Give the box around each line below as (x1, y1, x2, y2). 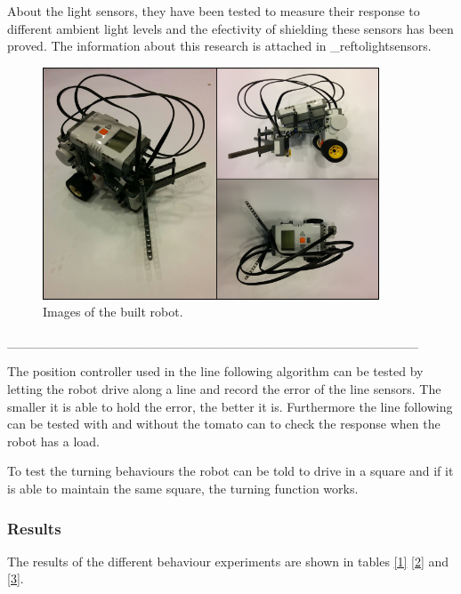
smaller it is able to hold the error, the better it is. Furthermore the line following (7, 397, 453, 415)
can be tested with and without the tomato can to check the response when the (7, 414, 441, 433)
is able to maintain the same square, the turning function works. (7, 479, 359, 497)
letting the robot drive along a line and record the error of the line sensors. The (7, 380, 441, 398)
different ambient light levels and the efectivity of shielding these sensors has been (7, 19, 454, 37)
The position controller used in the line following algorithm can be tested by (7, 362, 424, 381)
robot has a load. (7, 431, 100, 450)
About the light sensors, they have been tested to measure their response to (7, 2, 420, 20)
